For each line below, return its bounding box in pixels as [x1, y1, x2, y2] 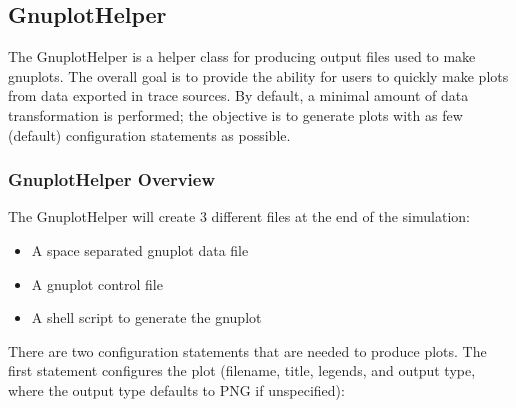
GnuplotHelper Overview [8, 167, 216, 192]
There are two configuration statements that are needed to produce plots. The [8, 340, 487, 361]
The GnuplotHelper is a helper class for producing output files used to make [8, 46, 476, 67]
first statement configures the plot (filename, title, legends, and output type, [8, 360, 476, 381]
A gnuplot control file [31, 273, 163, 294]
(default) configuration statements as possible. [8, 124, 291, 145]
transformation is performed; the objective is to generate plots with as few [8, 104, 463, 125]
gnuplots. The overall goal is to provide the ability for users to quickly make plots [8, 65, 509, 86]
